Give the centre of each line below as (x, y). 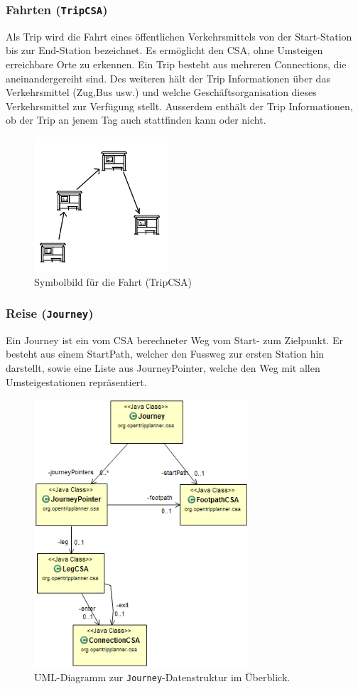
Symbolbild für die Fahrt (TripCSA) (113, 281)
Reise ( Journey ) (50, 313)
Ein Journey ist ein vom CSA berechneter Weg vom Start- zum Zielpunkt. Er (174, 340)
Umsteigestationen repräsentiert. (76, 381)
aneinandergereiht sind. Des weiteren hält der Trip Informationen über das (168, 78)
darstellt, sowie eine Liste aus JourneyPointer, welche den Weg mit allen (163, 368)
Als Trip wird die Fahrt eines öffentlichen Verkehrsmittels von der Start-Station (179, 36)
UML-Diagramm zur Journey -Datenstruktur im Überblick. (162, 677)
